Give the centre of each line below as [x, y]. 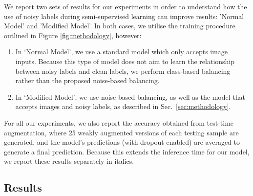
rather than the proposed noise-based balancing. [87, 80]
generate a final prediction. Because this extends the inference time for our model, [127, 151]
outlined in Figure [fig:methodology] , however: [73, 35]
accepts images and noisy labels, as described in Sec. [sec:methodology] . [123, 106]
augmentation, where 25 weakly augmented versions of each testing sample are [121, 132]
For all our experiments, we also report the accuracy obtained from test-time [119, 122]
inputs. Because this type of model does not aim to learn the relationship [125, 61]
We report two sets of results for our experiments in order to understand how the [126, 6]
